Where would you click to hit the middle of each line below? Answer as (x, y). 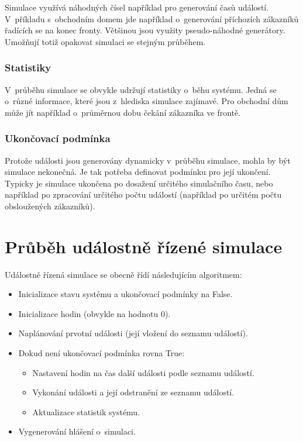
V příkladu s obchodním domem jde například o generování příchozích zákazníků (152, 18)
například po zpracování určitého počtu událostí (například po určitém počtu (143, 194)
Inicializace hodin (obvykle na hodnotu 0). (94, 313)
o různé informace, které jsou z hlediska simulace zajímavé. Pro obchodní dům (147, 101)
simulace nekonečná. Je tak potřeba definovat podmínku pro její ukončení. (138, 172)
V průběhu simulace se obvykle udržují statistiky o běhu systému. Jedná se (141, 89)
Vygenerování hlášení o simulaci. (77, 431)
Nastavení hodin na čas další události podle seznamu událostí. (143, 372)
